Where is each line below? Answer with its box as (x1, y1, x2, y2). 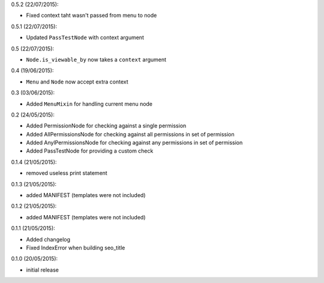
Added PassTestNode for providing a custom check (26, 147, 154, 154)
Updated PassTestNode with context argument (26, 34, 144, 41)
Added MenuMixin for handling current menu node (26, 100, 153, 108)
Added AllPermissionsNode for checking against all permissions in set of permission (26, 130, 235, 138)
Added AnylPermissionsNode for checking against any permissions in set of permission (26, 139, 243, 147)
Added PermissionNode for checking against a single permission (26, 122, 187, 129)
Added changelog (26, 236, 71, 243)
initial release (26, 266, 59, 273)
